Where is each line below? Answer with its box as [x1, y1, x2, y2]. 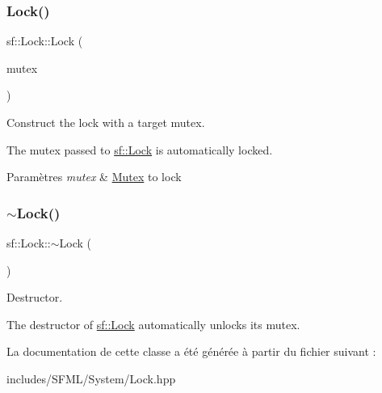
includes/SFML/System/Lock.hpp [6, 370, 176, 387]
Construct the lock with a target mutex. [6, 114, 205, 130]
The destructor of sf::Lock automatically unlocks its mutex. [6, 315, 300, 332]
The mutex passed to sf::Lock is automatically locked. [6, 141, 273, 158]
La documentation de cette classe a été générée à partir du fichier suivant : [6, 343, 376, 360]
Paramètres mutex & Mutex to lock [6, 168, 182, 185]
